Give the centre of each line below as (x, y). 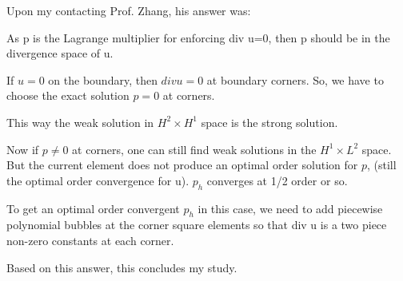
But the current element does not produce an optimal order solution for (182, 165)
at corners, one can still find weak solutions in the (194, 149)
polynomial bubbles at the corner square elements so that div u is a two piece (197, 225)
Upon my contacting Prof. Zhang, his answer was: (129, 10)
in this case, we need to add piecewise (290, 208)
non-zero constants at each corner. (90, 240)
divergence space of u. (60, 53)
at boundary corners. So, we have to (295, 79)
